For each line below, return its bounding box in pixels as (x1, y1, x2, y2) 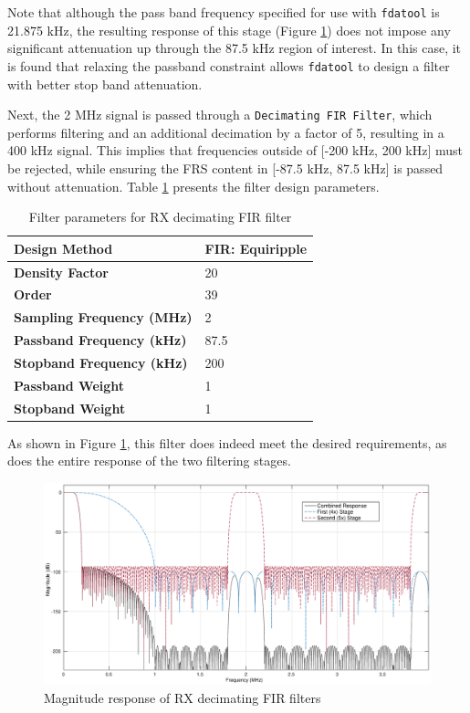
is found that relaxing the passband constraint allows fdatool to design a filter (7, 56, 450, 75)
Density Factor (14, 262, 109, 281)
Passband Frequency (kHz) (14, 330, 187, 350)
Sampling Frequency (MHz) (14, 308, 193, 327)
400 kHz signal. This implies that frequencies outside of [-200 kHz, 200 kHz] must (7, 141, 464, 160)
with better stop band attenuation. (7, 74, 203, 93)
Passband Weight (14, 375, 125, 394)
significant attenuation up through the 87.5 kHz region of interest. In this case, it (7, 38, 462, 58)
